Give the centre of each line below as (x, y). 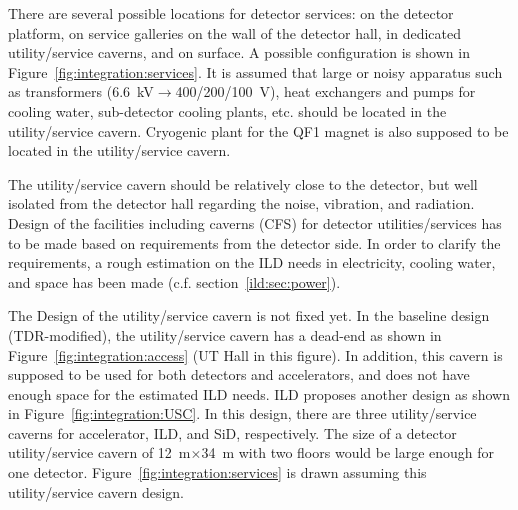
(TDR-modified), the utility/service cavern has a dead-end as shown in (225, 334)
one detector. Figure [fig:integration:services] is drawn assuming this (217, 472)
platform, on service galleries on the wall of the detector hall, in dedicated (234, 32)
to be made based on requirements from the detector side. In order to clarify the (254, 242)
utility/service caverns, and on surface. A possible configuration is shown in (239, 52)
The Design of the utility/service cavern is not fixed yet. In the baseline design (249, 315)
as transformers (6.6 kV (81, 91)
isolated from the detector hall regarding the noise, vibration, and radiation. (241, 203)
